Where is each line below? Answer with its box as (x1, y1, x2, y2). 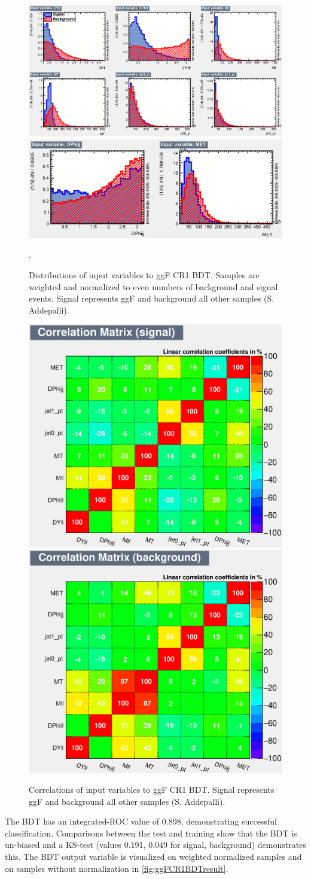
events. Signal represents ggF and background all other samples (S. (29, 292, 275, 305)
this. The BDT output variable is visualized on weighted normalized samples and (5, 850, 302, 863)
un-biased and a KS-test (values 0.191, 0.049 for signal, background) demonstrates (5, 838, 306, 851)
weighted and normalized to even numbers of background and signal (29, 280, 278, 293)
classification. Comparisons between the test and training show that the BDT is (5, 826, 297, 839)
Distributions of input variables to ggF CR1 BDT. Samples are (29, 269, 260, 281)
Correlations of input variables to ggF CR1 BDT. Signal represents (29, 783, 275, 796)
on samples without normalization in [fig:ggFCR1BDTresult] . (5, 862, 228, 874)
